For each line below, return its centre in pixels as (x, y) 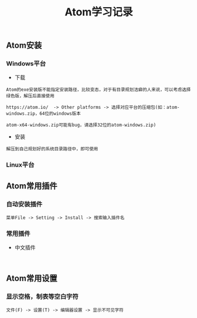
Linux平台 (20, 165)
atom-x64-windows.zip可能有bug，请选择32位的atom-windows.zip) (81, 125)
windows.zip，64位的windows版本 (44, 114)
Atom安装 (24, 46)
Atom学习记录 (99, 12)
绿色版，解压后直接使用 (30, 96)
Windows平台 (26, 64)
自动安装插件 (24, 204)
